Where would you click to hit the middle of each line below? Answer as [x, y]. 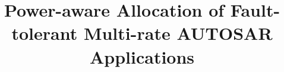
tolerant [45, 33]
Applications [142, 56]
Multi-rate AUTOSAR [178, 33]
